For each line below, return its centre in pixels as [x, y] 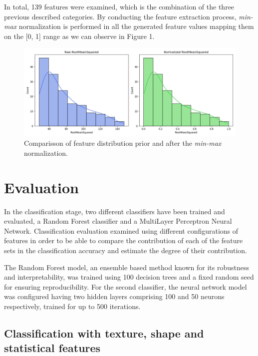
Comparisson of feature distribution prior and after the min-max [123, 143]
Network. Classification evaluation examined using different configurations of [121, 230]
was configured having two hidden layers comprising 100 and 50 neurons [114, 296]
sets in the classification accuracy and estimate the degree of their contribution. [126, 250]
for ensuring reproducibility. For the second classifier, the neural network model [126, 286]
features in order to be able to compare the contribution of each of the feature [124, 240]
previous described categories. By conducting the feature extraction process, [120, 16]
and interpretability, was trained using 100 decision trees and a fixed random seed [129, 277]
